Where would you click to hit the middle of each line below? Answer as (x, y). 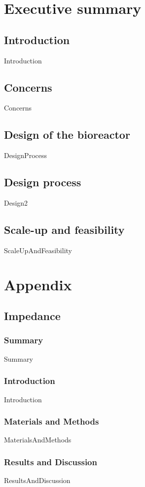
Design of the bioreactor (67, 135)
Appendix (38, 284)
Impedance (32, 316)
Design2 (16, 202)
